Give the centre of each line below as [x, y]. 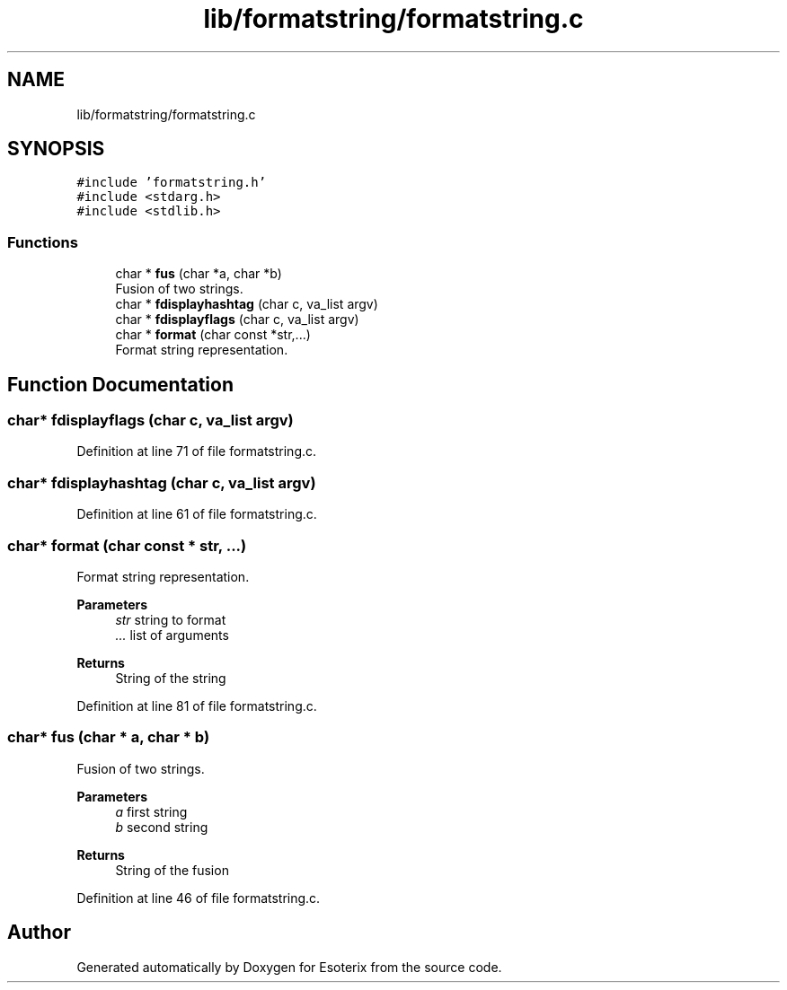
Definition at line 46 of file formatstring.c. [199, 898]
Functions [43, 242]
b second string [162, 827]
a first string [151, 811]
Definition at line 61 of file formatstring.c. [197, 514]
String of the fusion [172, 870]
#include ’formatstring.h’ [172, 183]
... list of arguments [172, 635]
